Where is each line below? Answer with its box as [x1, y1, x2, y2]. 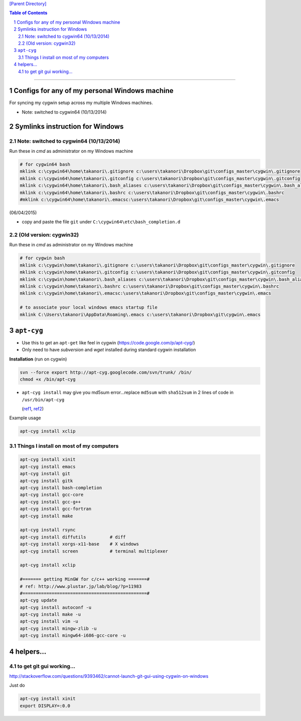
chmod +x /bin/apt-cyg [20, 377, 76, 382]
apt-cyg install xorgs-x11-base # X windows [20, 541, 139, 547]
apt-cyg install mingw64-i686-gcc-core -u [20, 633, 126, 639]
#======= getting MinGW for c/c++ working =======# [20, 576, 150, 582]
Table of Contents [9, 10, 48, 16]
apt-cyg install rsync [20, 527, 76, 533]
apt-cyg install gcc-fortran [20, 506, 92, 512]
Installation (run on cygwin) [9, 356, 67, 362]
